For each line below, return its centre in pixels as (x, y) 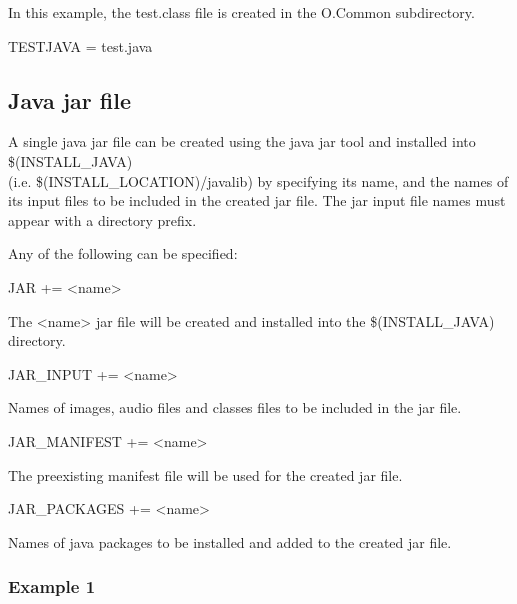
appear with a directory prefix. (102, 219)
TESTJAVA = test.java (80, 45)
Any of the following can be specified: (123, 253)
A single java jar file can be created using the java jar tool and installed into (242, 141)
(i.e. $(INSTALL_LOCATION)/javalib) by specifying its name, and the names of (258, 180)
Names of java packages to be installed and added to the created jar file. (230, 541)
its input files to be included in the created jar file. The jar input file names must (257, 200)
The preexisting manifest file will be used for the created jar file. (205, 474)
